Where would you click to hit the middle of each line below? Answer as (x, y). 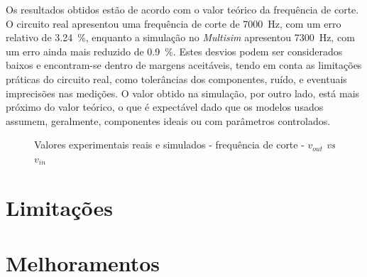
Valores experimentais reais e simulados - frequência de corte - (169, 145)
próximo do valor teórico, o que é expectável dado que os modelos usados (165, 107)
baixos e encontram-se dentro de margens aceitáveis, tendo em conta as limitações (184, 65)
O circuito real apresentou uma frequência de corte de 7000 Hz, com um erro (174, 23)
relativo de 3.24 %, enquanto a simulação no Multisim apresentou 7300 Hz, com (180, 37)
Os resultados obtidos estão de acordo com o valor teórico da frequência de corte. (182, 9)
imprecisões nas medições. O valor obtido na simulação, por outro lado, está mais (183, 93)
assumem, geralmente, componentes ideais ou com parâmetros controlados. (168, 120)
